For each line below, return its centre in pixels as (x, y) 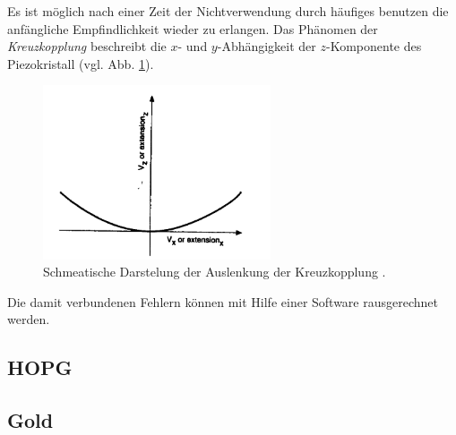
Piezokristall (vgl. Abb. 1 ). (81, 63)
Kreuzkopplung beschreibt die (87, 46)
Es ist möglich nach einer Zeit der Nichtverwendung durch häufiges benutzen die (228, 11)
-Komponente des (374, 46)
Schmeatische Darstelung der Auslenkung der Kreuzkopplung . (215, 272)
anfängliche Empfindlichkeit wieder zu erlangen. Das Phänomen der (193, 28)
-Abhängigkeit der (267, 46)
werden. (29, 319)
